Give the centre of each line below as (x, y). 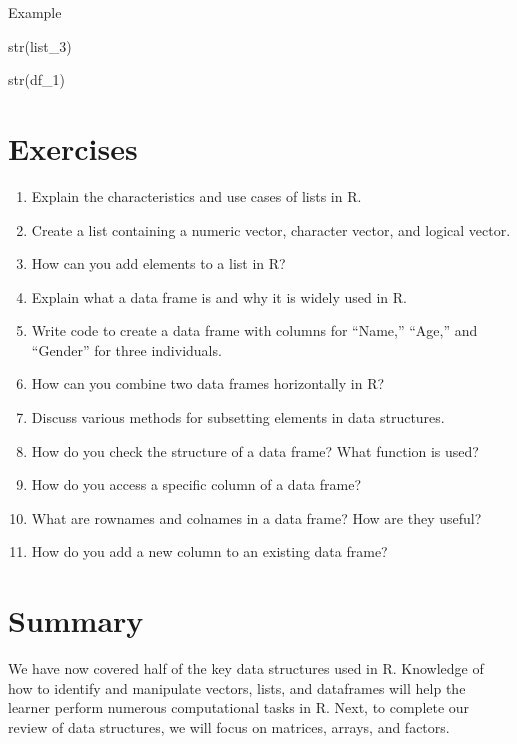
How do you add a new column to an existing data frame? (209, 551)
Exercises (73, 147)
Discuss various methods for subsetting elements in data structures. (238, 417)
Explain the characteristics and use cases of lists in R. (196, 195)
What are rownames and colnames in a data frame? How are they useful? (256, 517)
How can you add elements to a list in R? (158, 263)
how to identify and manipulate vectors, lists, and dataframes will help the (237, 687)
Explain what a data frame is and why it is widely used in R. (219, 296)
